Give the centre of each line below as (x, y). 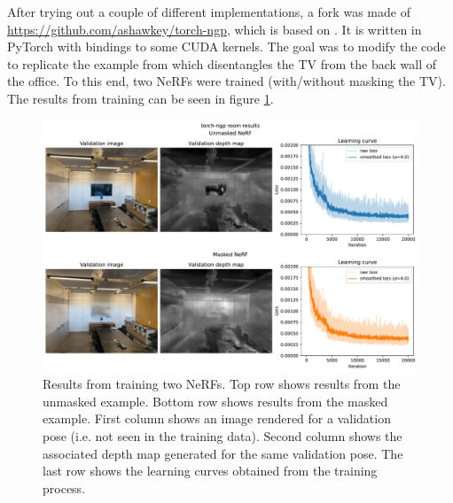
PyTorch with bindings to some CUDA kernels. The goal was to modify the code (226, 46)
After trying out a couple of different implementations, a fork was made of (209, 12)
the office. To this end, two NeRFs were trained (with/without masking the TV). (226, 81)
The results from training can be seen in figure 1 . (141, 98)
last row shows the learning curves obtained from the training (210, 471)
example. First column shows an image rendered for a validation (217, 418)
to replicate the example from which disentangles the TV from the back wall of (222, 63)
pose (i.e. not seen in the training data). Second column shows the (223, 435)
